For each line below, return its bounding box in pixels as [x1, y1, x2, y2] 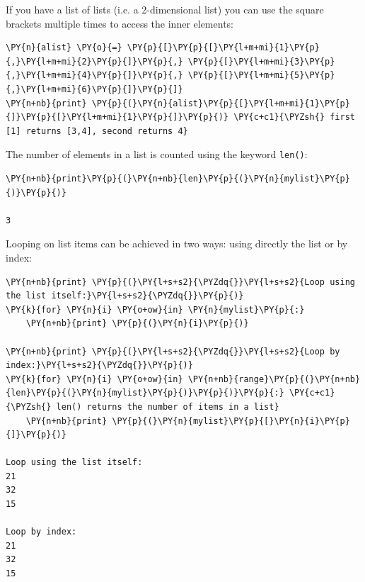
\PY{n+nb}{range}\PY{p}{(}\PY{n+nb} [187, 374, 361, 384]
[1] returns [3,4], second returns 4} [6, 125, 188, 136]
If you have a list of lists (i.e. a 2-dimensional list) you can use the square [6, 2, 324, 16]
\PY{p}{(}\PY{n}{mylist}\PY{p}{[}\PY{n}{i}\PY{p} [112, 415, 350, 426]
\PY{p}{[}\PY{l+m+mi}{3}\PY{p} [187, 56, 335, 67]
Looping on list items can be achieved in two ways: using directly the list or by [6, 236, 348, 251]
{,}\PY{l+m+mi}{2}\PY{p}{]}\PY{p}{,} [6, 56, 183, 67]
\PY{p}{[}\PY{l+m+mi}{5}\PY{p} [187, 70, 335, 81]
